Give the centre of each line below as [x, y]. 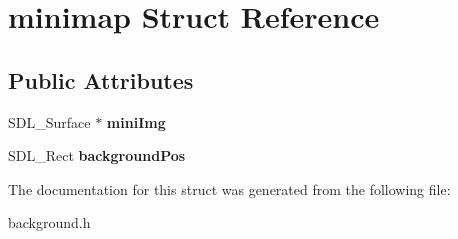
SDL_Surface [49, 121]
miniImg [136, 121]
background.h [49, 222]
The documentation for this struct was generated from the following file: [229, 188]
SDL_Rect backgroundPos [97, 155]
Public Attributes [101, 79]
